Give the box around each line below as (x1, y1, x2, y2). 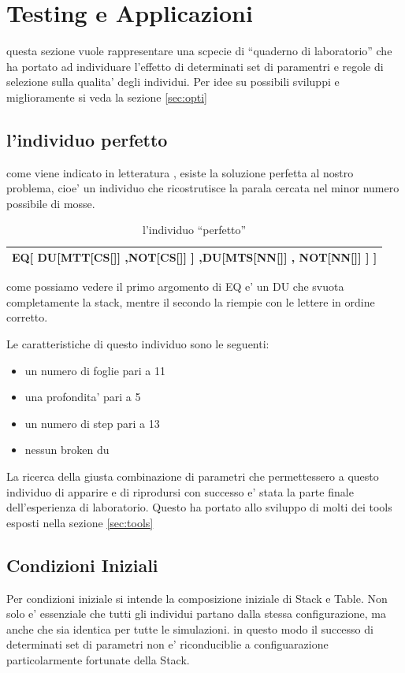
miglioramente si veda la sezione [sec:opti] (6, 88, 207, 105)
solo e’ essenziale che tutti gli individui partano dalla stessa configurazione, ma (6, 605, 386, 622)
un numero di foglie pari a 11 (24, 362, 166, 378)
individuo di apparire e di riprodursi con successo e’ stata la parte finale (6, 483, 354, 500)
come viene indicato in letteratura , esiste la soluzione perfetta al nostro (6, 164, 354, 180)
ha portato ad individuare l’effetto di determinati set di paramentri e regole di (6, 58, 384, 74)
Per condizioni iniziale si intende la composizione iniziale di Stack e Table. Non (6, 589, 388, 606)
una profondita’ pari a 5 (24, 389, 141, 405)
